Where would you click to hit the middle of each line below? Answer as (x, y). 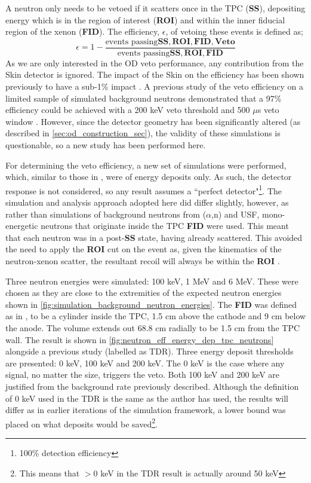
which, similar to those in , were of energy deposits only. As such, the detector (149, 177)
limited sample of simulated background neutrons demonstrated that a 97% (144, 98)
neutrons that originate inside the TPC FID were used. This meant (165, 226)
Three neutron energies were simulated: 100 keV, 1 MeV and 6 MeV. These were (152, 281)
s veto (268, 110)
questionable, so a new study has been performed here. (106, 145)
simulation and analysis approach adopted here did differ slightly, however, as (147, 202)
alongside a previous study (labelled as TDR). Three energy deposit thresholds (150, 351)
